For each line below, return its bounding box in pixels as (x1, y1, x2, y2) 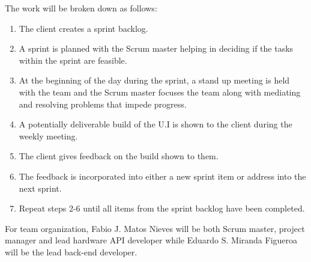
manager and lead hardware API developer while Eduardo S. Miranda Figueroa (5, 234, 298, 246)
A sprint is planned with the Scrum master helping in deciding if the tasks (19, 42, 294, 55)
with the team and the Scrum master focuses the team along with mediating (19, 85, 301, 98)
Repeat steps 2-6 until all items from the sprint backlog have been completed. (19, 202, 305, 215)
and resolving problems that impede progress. (19, 97, 187, 110)
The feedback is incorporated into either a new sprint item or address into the (19, 169, 306, 182)
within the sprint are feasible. (19, 53, 127, 66)
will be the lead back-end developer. (5, 245, 137, 258)
